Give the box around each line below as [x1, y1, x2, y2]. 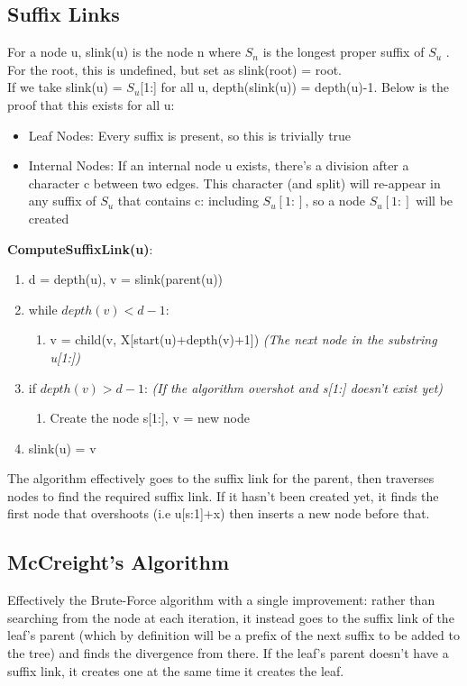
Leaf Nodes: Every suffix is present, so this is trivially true [28, 125, 352, 144]
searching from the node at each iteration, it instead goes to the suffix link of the [7, 608, 454, 627]
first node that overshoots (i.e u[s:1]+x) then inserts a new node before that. [7, 504, 430, 523]
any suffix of [28, 191, 96, 210]
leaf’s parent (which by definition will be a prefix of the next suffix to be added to [7, 626, 460, 645]
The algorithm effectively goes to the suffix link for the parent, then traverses [7, 469, 435, 488]
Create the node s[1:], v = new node [50, 408, 250, 427]
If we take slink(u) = [7, 78, 123, 96]
